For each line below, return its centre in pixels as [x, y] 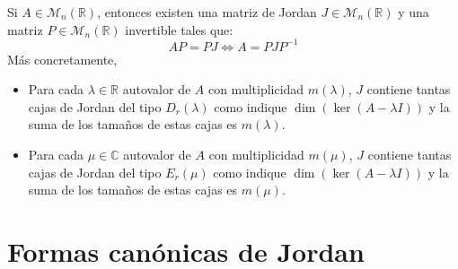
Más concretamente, [62, 59]
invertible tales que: [179, 29]
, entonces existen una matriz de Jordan [207, 12]
